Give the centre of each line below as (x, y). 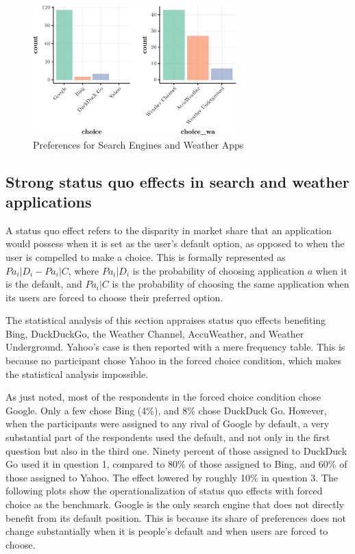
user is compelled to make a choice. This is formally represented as (146, 256)
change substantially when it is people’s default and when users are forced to (167, 531)
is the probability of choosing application (219, 270)
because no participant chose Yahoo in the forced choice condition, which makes (173, 361)
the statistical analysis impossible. (77, 374)
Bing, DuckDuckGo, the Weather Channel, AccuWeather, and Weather (155, 333)
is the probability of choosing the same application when (231, 284)
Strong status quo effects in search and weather (177, 181)
